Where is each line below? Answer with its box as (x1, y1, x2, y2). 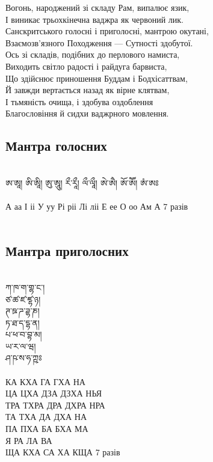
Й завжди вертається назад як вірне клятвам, (5, 84, 170, 96)
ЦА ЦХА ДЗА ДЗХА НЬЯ (5, 387, 102, 400)
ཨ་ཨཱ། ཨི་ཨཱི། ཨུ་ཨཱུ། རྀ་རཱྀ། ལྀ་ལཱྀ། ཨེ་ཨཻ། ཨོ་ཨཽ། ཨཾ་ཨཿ (5, 176, 159, 189)
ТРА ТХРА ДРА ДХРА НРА (5, 398, 105, 411)
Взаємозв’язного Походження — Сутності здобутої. (5, 36, 193, 49)
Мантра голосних (5, 136, 107, 155)
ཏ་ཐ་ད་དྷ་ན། (5, 316, 40, 329)
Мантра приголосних (5, 241, 129, 260)
